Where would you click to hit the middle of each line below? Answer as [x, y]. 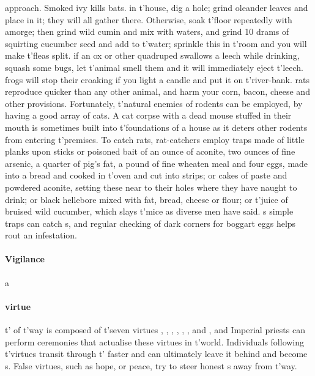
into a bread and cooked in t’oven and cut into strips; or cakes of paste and [146, 175]
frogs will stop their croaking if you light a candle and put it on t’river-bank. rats [157, 79]
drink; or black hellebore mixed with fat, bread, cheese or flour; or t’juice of [146, 199]
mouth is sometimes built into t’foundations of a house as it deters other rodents [156, 127]
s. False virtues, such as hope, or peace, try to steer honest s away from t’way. [151, 365]
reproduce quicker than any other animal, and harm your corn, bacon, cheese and [157, 91]
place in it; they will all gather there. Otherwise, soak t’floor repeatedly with [149, 19]
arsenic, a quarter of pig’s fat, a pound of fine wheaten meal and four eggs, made [157, 163]
